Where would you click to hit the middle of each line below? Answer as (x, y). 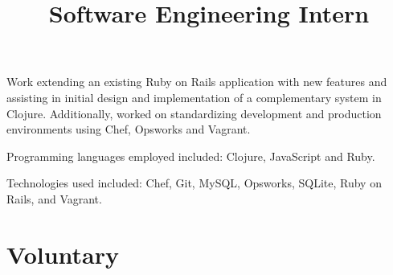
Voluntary (63, 254)
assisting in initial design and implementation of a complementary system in (194, 97)
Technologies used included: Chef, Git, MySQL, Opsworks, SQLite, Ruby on (194, 183)
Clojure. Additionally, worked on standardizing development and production (194, 113)
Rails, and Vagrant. (54, 198)
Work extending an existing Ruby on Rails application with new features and (197, 82)
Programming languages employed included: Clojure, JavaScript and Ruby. (191, 156)
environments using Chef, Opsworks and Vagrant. (129, 129)
